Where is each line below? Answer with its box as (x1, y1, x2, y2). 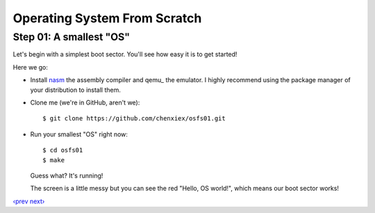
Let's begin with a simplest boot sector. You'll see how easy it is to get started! (12, 50, 237, 58)
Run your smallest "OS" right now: (30, 129, 128, 139)
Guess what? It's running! (30, 171, 103, 180)
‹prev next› (12, 197, 45, 205)
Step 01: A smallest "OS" (12, 31, 131, 43)
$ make (42, 156, 65, 164)
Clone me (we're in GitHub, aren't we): (30, 98, 140, 106)
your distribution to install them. (30, 86, 122, 94)
